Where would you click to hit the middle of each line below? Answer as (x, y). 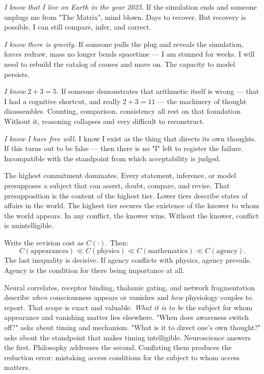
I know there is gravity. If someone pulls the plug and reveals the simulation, (124, 44)
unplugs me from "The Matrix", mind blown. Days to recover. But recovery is (125, 17)
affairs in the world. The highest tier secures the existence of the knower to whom (132, 205)
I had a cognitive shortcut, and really (62, 101)
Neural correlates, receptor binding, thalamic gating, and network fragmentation (129, 287)
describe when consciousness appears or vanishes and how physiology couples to (128, 297)
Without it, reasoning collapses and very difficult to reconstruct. (104, 121)
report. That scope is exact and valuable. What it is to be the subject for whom (128, 307)
